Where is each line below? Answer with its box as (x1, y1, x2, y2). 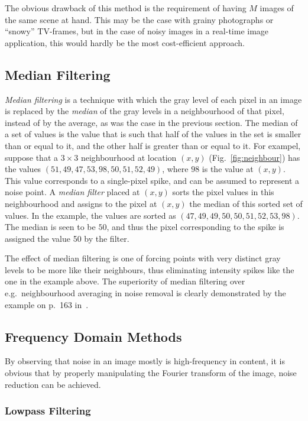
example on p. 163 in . (5, 298, 89, 310)
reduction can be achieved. (5, 378, 101, 390)
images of (260, 2, 294, 14)
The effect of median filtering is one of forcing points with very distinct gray (5, 252, 281, 264)
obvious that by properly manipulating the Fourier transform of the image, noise (5, 367, 297, 379)
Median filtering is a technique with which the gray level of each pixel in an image (5, 93, 302, 105)
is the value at (202, 163, 254, 175)
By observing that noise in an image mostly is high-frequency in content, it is (5, 355, 285, 367)
